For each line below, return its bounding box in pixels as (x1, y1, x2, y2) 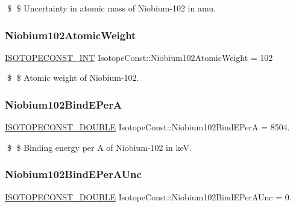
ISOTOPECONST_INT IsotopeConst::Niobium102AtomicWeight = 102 (5, 51, 273, 63)
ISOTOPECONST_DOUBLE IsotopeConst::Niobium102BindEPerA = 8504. (5, 121, 290, 133)
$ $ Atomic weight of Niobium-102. (7, 71, 139, 84)
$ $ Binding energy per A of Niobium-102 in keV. (7, 141, 192, 153)
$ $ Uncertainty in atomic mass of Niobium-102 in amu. (7, 2, 216, 14)
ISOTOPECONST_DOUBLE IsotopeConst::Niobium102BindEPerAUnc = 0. (5, 190, 292, 203)
